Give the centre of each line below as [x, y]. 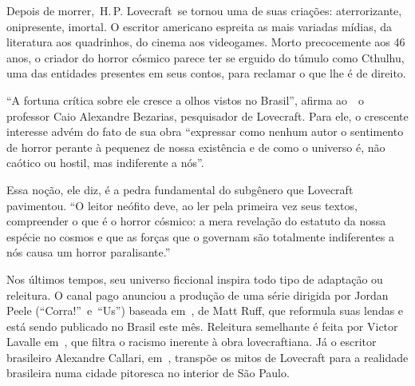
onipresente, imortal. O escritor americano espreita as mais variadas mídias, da [199, 26]
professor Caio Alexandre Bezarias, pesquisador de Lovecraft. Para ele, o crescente [207, 115]
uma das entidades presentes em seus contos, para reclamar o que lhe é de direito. [206, 73]
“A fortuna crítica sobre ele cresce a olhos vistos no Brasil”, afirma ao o [186, 99]
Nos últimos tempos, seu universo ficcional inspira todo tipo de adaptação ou [195, 279]
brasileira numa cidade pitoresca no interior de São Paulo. [148, 373]
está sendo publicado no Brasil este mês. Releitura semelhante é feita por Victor [202, 326]
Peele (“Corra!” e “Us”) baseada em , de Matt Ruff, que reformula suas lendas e [205, 310]
